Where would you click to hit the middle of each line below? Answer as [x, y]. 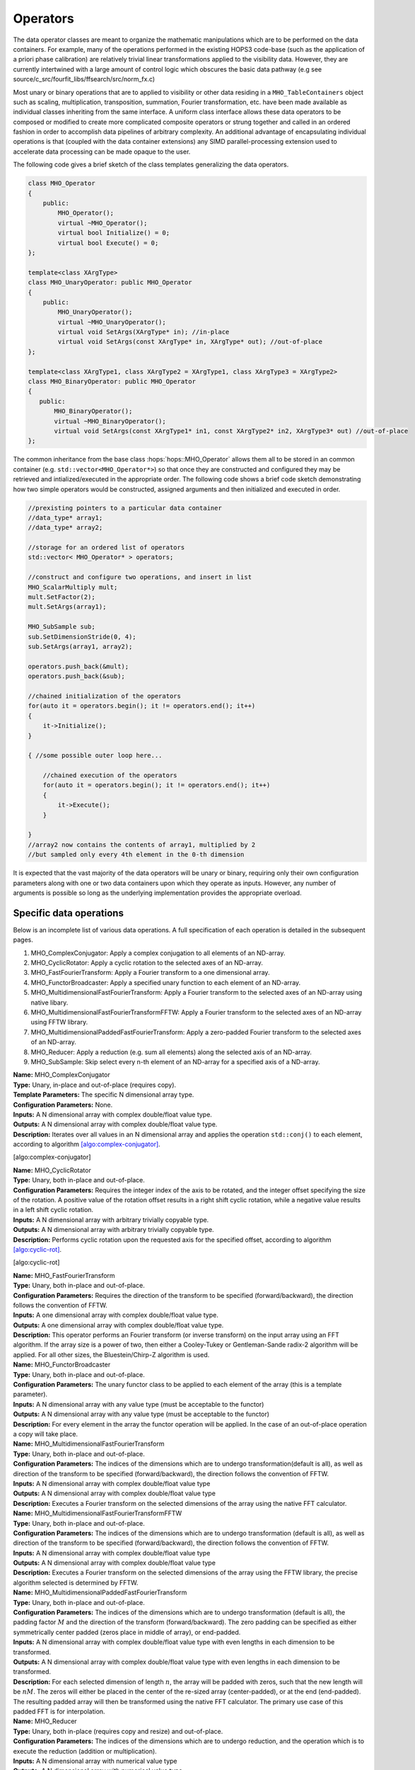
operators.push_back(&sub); [76, 676]
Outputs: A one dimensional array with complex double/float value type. [118, 1325]
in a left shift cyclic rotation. [53, 1210]
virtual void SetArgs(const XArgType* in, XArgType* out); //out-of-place [190, 342]
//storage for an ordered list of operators [106, 548]
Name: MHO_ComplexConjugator [62, 1075]
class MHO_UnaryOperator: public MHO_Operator [110, 282]
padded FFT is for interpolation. [59, 1711]
